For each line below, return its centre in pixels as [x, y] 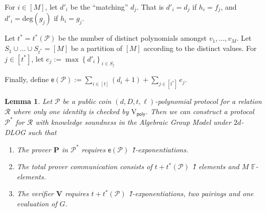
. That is [150, 7]
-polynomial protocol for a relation [208, 101]
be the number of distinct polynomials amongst [133, 38]
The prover [34, 149]
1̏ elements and [216, 166]
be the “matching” [99, 7]
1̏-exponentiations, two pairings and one [191, 193]
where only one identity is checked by [71, 111]
